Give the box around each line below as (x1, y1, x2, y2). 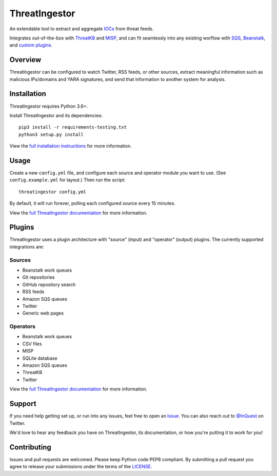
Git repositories (22, 274, 55, 280)
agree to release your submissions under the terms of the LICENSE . (9, 464, 152, 470)
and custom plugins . (9, 42, 53, 48)
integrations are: (9, 243, 45, 250)
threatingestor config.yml (18, 189, 87, 195)
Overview (9, 55, 42, 64)
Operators (9, 323, 36, 330)
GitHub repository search (22, 281, 76, 287)
